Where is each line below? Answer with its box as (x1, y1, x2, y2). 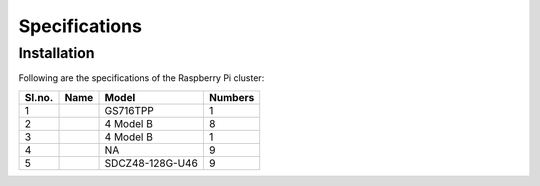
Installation (18, 44, 95, 62)
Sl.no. (24, 90, 54, 104)
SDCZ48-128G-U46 (104, 156, 199, 170)
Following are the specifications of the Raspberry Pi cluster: (18, 72, 265, 84)
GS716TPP (104, 103, 155, 117)
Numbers (208, 90, 255, 104)
